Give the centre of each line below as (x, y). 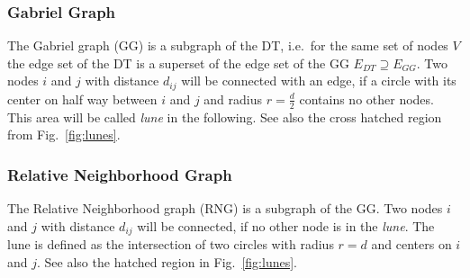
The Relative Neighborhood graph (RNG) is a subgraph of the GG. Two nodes (225, 208)
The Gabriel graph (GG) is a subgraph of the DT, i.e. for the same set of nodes (228, 45)
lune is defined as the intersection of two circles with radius (171, 244)
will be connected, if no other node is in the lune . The (286, 225)
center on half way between (82, 99)
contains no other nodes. (366, 99)
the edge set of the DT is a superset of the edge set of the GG (178, 63)
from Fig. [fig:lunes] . (64, 135)
